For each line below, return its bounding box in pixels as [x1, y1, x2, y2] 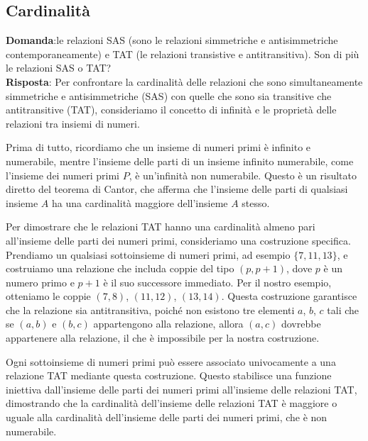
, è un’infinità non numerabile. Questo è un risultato [129, 167, 357, 182]
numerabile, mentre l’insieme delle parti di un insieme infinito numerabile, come [6, 153, 354, 168]
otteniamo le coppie [6, 289, 91, 303]
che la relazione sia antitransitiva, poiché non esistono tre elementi [6, 302, 295, 317]
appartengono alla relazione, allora [93, 316, 244, 331]
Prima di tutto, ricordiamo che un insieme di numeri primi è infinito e [6, 140, 311, 155]
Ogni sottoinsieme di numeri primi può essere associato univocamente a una [6, 354, 336, 369]
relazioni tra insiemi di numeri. [6, 116, 140, 130]
